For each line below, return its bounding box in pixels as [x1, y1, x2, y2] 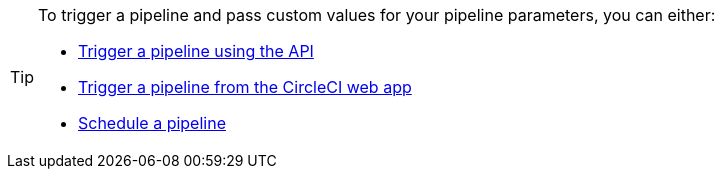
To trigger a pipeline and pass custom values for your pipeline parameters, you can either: [38, 5, 716, 25]
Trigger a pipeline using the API [78, 41, 314, 61]
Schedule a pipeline [78, 113, 226, 133]
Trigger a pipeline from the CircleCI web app [78, 77, 412, 97]
